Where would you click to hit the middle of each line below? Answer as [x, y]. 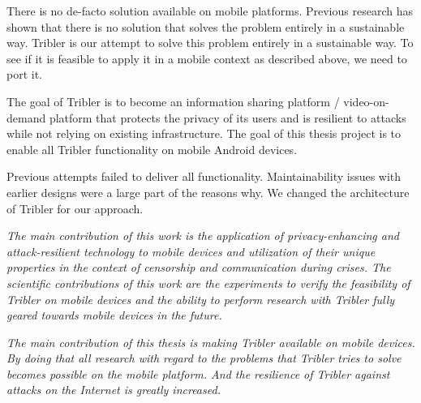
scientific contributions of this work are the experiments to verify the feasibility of [208, 283]
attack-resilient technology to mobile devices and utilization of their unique [191, 251]
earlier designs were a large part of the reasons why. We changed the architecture [208, 192]
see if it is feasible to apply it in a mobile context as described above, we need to [207, 58]
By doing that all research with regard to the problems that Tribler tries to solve [204, 358]
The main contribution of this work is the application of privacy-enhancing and [203, 236]
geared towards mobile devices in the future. [114, 315]
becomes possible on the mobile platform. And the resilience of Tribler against [198, 373]
